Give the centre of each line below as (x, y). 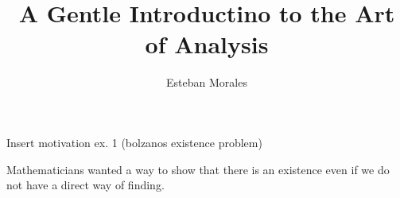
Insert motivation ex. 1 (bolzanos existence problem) (134, 142)
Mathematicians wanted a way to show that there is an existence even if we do (198, 169)
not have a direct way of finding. (85, 185)
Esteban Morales (207, 82)
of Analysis (207, 44)
